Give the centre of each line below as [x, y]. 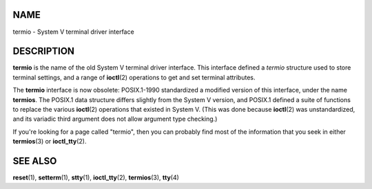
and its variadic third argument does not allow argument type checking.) [115, 119]
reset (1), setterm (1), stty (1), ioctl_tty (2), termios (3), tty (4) [96, 178]
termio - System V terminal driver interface [73, 32]
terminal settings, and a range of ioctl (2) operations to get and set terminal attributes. [134, 77]
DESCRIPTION [44, 51]
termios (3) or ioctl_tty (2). [50, 141]
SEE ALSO [35, 161]
